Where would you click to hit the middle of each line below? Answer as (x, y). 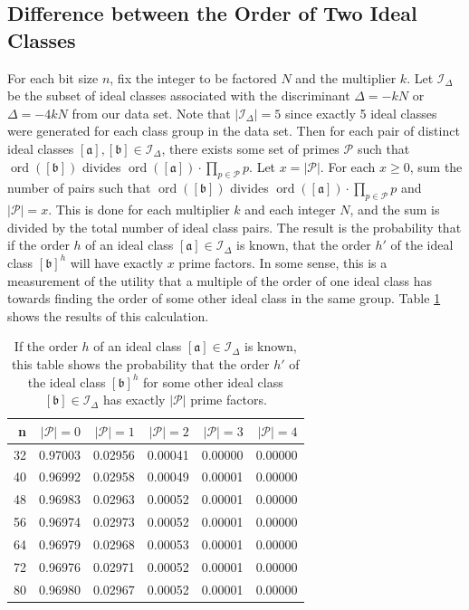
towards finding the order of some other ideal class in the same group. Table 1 (224, 298)
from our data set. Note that (151, 113)
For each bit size (53, 77)
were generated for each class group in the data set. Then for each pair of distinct (234, 131)
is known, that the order (304, 245)
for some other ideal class (213, 381)
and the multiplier (346, 77)
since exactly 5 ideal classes (361, 113)
